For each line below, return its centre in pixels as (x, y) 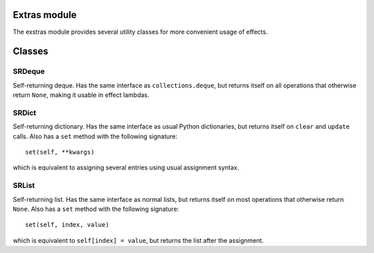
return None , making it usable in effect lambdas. (81, 95)
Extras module (45, 15)
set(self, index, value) (67, 225)
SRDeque (29, 71)
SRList (24, 185)
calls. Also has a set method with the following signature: (95, 136)
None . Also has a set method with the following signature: (96, 209)
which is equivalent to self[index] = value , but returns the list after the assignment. (139, 240)
